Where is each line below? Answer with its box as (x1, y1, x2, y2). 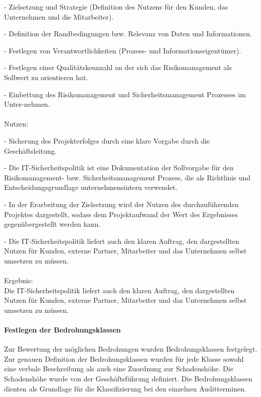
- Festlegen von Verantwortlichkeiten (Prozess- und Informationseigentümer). (4, 45, 241, 55)
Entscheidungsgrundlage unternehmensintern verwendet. (4, 182, 178, 192)
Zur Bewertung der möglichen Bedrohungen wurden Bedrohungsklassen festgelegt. (4, 344, 257, 354)
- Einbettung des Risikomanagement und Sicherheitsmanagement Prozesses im (4, 89, 246, 99)
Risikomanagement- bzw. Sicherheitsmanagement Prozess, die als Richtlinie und (4, 172, 251, 182)
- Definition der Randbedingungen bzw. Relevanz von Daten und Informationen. (4, 28, 252, 39)
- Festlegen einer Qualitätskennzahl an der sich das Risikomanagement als (4, 62, 232, 73)
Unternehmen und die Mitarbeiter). (4, 11, 114, 22)
